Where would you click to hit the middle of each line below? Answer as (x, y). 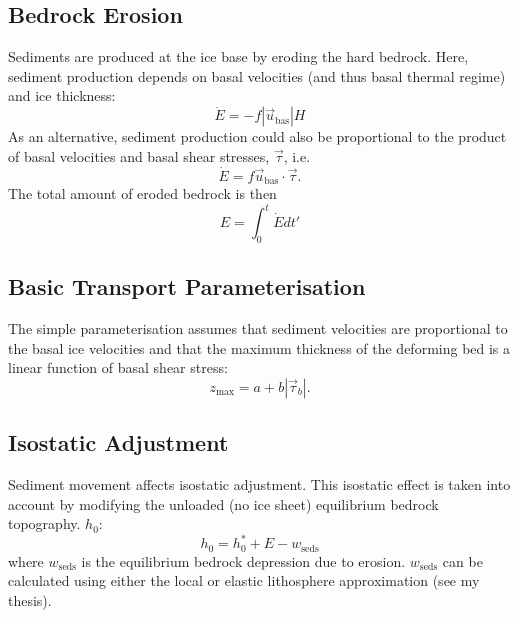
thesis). (30, 600)
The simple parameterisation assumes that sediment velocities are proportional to (258, 328)
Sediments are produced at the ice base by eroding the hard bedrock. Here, (238, 56)
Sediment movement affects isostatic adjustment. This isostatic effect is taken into (259, 484)
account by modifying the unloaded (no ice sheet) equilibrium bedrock (223, 503)
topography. (44, 523)
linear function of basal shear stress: (118, 367)
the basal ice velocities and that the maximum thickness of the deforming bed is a (259, 347)
